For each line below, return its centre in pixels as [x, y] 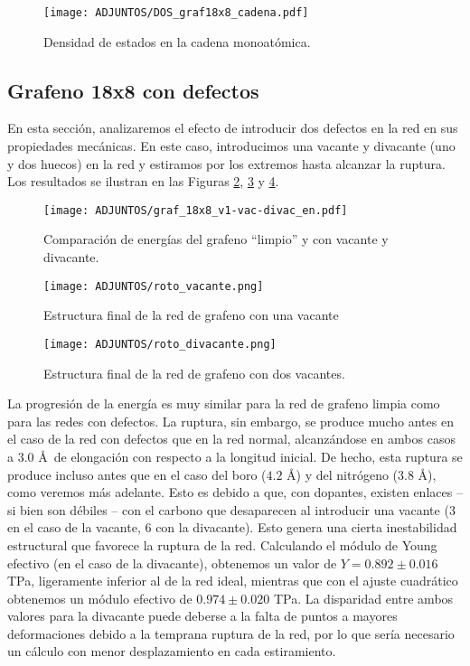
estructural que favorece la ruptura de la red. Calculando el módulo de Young [222, 544]
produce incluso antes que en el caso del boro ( [137, 474]
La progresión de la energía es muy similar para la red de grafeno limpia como [224, 403]
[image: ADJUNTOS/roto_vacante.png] [154, 286]
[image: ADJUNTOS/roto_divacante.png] [160, 344]
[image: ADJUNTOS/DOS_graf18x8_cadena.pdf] [176, 13]
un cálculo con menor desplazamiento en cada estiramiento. [172, 651]
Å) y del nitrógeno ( [343, 474]
